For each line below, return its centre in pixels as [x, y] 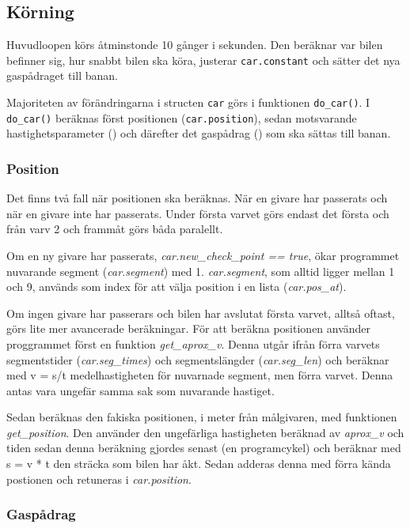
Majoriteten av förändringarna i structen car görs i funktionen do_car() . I [188, 102]
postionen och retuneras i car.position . [99, 479]
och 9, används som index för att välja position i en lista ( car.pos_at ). [177, 287]
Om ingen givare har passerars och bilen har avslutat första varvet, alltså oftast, [201, 313]
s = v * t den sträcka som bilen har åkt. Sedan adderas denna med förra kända [199, 464]
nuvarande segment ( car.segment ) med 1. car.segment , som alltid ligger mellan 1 [201, 271]
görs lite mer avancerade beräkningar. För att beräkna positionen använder [189, 328]
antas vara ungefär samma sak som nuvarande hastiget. [140, 390]
